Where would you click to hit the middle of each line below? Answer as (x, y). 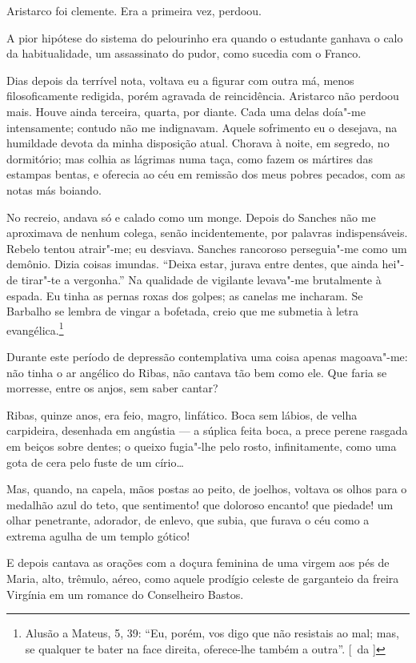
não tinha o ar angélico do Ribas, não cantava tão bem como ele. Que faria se (197, 372)
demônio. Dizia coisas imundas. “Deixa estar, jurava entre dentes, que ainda (192, 264)
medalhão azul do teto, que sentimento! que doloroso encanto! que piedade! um (200, 504)
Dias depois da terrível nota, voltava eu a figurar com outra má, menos (180, 80)
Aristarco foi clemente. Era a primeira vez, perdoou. (134, 10)
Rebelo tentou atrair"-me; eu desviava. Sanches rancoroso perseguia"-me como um (207, 248)
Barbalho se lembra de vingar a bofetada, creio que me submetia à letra (182, 311)
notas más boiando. (54, 189)
